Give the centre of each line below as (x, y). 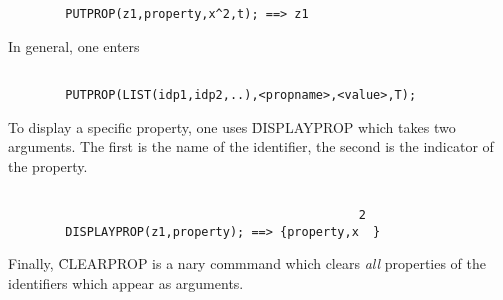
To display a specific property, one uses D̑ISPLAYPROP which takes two (232, 126)
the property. (48, 165)
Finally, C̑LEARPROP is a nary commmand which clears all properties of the (247, 263)
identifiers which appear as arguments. (126, 282)
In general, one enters (74, 45)
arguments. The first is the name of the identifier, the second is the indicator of (251, 146)
